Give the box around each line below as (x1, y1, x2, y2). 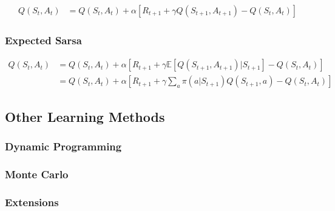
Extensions (5, 194, 59, 209)
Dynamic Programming (5, 139, 122, 154)
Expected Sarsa (5, 32, 82, 47)
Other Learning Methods (5, 107, 165, 126)
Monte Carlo (5, 166, 69, 181)
